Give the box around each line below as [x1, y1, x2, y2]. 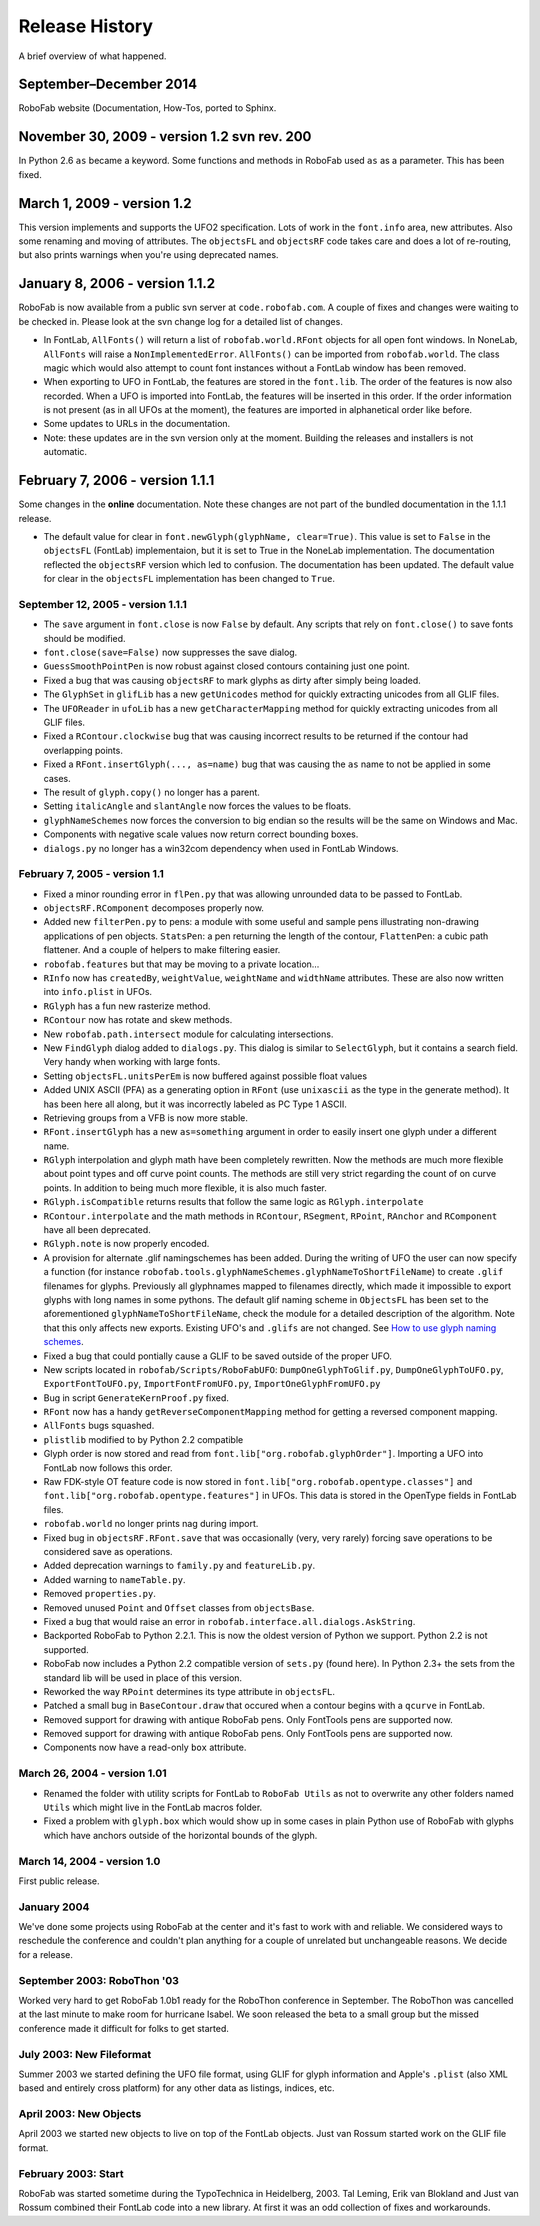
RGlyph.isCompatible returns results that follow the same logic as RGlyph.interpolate [43, 1196, 424, 1208]
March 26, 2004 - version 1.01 [18, 1766, 167, 1780]
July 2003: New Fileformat [18, 2047, 152, 2061]
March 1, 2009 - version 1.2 [18, 195, 192, 212]
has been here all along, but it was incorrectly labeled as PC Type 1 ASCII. [43, 1098, 347, 1110]
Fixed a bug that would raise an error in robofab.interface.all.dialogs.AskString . [43, 1615, 416, 1627]
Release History [18, 15, 154, 37]
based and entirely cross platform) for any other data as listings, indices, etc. [18, 2082, 335, 2094]
